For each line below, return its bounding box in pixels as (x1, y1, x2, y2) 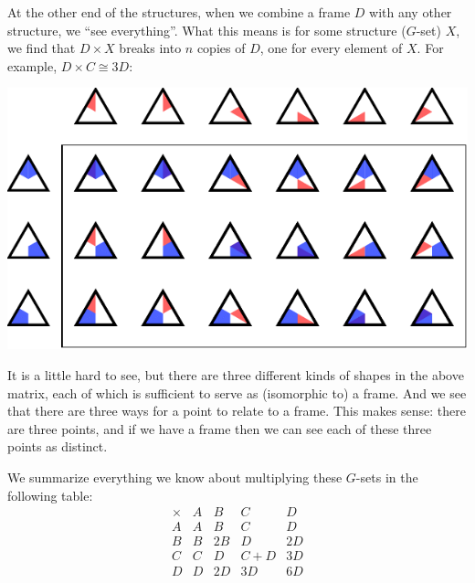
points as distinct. (7, 437, 108, 456)
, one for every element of (259, 38, 403, 58)
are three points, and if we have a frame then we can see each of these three (7, 419, 432, 438)
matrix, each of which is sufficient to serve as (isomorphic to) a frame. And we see (7, 383, 467, 402)
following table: (7, 485, 93, 504)
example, (7, 56, 58, 75)
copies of (196, 38, 246, 58)
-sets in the (355, 468, 418, 487)
